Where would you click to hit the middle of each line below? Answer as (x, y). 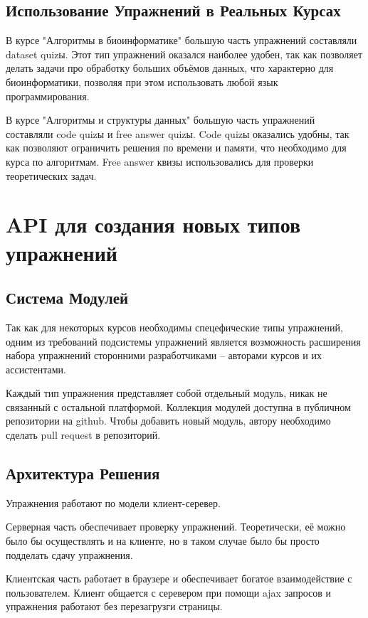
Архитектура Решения (83, 473)
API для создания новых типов (153, 224)
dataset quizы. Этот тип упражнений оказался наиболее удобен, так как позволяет (184, 54)
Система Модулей (67, 298)
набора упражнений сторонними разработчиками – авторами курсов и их (164, 355)
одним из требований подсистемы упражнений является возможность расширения (183, 341)
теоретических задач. (51, 175)
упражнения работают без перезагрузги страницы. (114, 606)
